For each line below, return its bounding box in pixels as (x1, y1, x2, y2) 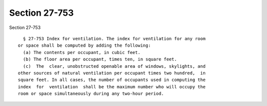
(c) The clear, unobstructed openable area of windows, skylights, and (23, 63, 206, 69)
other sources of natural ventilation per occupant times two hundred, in (18, 70, 206, 76)
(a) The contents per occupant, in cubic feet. (23, 50, 141, 55)
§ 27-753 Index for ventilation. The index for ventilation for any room (23, 36, 206, 41)
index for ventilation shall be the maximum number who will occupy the (18, 84, 206, 89)
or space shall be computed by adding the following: (18, 43, 151, 49)
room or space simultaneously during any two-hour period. (18, 91, 164, 97)
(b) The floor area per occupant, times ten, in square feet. (23, 56, 178, 62)
